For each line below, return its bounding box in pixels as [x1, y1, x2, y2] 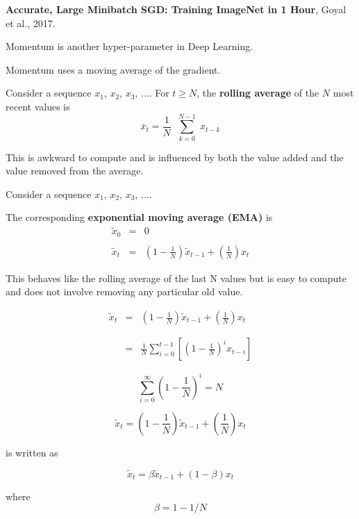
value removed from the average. [6, 163, 144, 178]
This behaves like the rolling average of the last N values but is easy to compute [6, 270, 347, 285]
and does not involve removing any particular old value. [6, 284, 243, 299]
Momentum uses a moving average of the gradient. [6, 62, 221, 76]
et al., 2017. [6, 15, 56, 30]
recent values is [6, 99, 70, 113]
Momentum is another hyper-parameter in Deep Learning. [6, 39, 253, 53]
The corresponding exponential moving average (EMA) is [6, 210, 273, 224]
